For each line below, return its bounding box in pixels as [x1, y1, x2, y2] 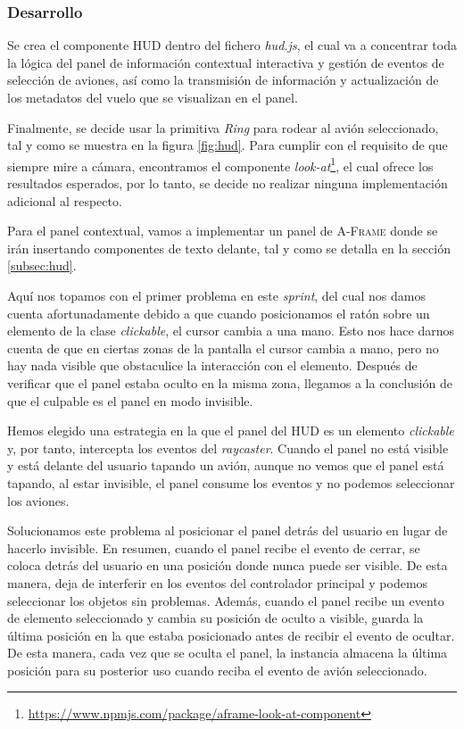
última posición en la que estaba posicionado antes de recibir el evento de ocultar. [7, 625, 455, 644]
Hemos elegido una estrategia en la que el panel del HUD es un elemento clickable [7, 421, 454, 440]
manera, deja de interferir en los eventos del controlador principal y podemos [7, 573, 428, 592]
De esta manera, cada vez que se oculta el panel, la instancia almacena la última [7, 643, 448, 662]
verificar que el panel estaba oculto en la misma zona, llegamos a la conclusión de [7, 373, 452, 392]
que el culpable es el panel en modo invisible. [7, 391, 253, 410]
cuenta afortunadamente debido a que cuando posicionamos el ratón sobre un [7, 303, 430, 322]
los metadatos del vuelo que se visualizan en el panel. [7, 88, 298, 106]
